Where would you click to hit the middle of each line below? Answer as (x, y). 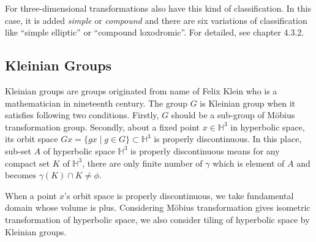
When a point (31, 195)
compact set (28, 163)
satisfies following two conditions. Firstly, (82, 115)
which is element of (249, 163)
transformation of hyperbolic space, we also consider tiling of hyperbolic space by (157, 219)
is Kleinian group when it (248, 103)
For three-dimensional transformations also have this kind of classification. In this (158, 8)
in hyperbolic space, (268, 127)
